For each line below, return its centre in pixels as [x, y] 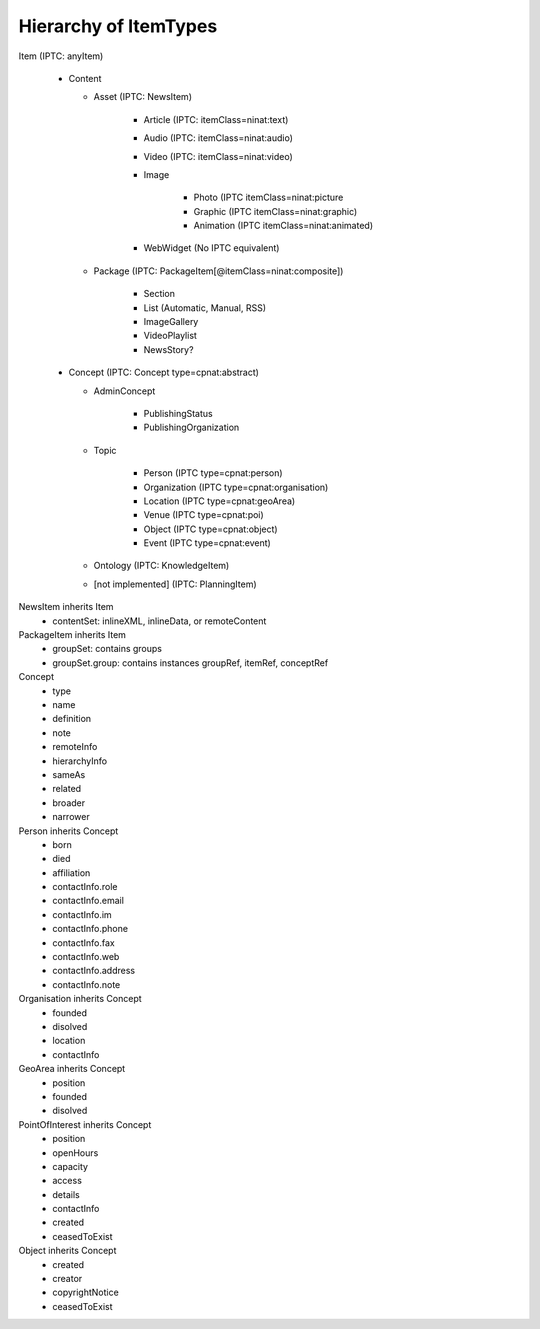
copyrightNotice [85, 1292]
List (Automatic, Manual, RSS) [205, 307]
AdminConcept [124, 391]
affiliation [71, 872]
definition [72, 719]
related [67, 789]
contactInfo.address [93, 971]
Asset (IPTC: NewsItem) [142, 97]
